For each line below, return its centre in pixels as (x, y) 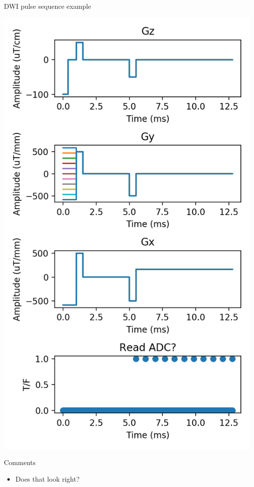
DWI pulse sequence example (48, 6)
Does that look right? (47, 478)
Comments (20, 462)
